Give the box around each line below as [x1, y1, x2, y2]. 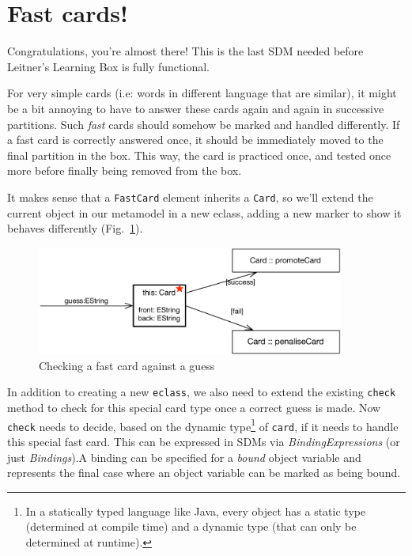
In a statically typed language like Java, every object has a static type [25, 502, 366, 519]
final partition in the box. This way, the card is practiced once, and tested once [7, 146, 391, 163]
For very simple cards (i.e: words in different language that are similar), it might [7, 85, 397, 101]
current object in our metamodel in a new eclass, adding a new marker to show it [7, 204, 402, 221]
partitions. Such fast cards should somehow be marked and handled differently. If [7, 115, 400, 132]
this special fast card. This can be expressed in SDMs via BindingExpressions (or [7, 433, 400, 449]
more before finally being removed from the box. [7, 162, 242, 179]
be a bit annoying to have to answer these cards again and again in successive [7, 100, 384, 116]
